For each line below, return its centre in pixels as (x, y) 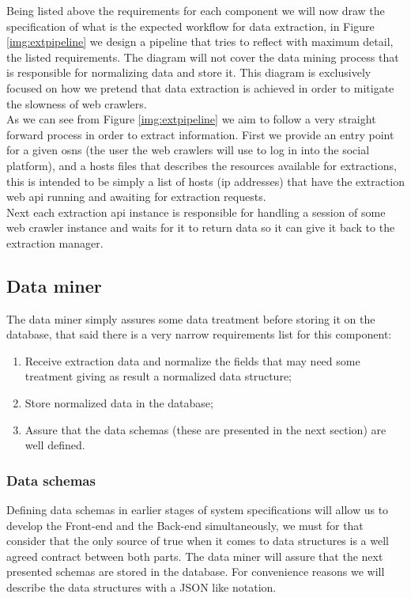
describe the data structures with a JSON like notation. (141, 587)
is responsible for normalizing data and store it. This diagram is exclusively (189, 72)
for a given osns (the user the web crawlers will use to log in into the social (188, 150)
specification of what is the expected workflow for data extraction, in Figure (190, 26)
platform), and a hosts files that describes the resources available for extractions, (202, 165)
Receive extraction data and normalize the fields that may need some (192, 360)
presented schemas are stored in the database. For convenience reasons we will (196, 572)
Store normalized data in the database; (119, 403)
